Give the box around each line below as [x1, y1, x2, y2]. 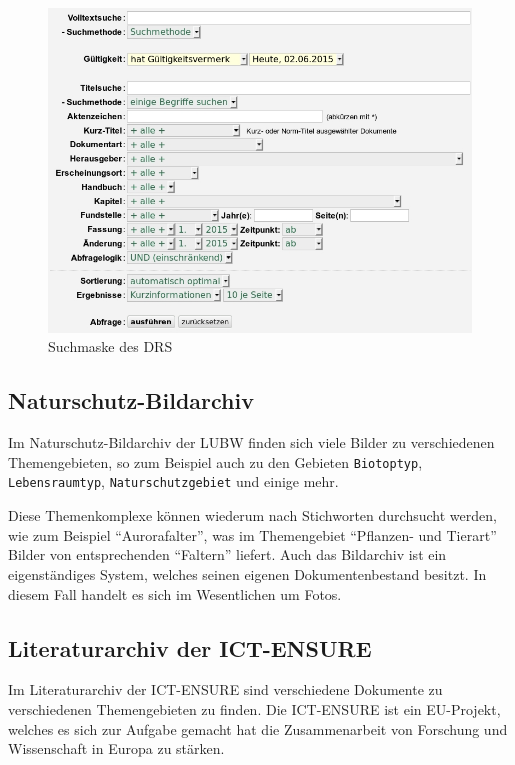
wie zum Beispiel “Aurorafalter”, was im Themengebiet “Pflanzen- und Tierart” [8, 524, 497, 545]
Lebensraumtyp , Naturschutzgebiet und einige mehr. [8, 471, 339, 492]
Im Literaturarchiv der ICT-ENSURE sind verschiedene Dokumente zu [8, 679, 443, 700]
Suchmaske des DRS [48, 336, 173, 357]
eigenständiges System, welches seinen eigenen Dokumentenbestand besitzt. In [8, 563, 487, 584]
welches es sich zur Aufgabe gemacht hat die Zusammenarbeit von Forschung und [8, 718, 508, 739]
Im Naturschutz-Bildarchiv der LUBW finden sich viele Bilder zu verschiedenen [8, 432, 495, 453]
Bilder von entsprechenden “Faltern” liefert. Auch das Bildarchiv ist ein [8, 544, 447, 565]
